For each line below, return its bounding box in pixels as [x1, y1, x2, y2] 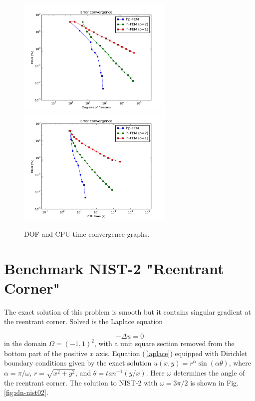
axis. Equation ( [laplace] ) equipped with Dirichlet [96, 348, 248, 358]
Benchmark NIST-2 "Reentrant [4, 258, 224, 278]
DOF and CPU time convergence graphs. [24, 228, 150, 239]
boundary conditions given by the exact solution [4, 358, 152, 368]
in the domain [4, 338, 47, 349]
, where [229, 358, 252, 368]
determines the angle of [173, 367, 245, 378]
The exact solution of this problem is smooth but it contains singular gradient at [4, 306, 251, 317]
